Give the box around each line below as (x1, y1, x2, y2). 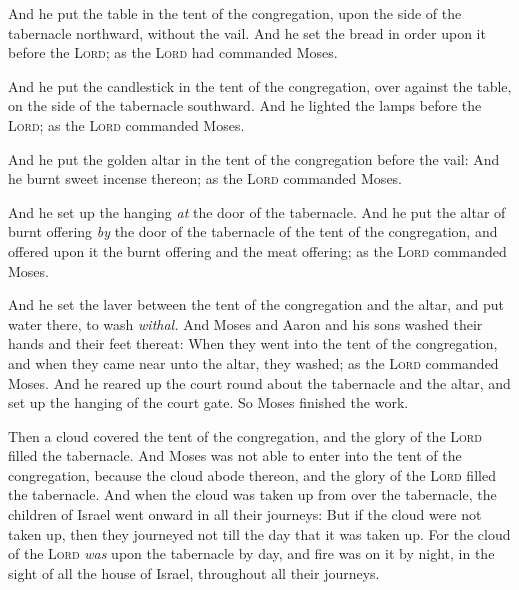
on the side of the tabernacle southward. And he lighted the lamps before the (8, 95, 482, 116)
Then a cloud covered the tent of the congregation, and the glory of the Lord (8, 425, 482, 446)
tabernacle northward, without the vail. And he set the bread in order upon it (8, 22, 486, 43)
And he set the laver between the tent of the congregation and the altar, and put (8, 294, 505, 315)
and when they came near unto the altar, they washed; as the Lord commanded (8, 352, 499, 373)
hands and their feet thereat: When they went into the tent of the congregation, (8, 333, 498, 354)
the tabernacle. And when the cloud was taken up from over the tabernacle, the (8, 484, 497, 505)
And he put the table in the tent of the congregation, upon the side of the (8, 3, 462, 23)
